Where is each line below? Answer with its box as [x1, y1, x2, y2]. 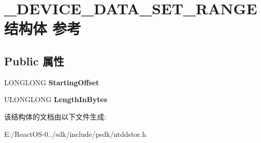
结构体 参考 [4, 18, 81, 39]
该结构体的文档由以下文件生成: [4, 111, 106, 122]
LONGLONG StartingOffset [4, 77, 99, 87]
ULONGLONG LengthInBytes [4, 94, 107, 105]
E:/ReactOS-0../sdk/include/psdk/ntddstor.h [4, 128, 146, 139]
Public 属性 [4, 53, 64, 68]
